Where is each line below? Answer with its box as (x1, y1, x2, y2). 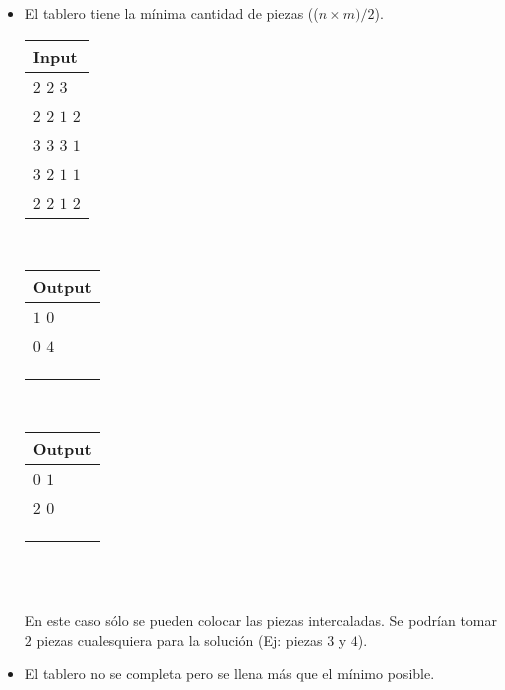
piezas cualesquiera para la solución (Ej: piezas (36, 629, 323, 650)
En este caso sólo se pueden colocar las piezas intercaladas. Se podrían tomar (24, 609, 497, 630)
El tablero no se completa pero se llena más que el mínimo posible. (24, 663, 435, 684)
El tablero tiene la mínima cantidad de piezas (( (24, 3, 319, 23)
